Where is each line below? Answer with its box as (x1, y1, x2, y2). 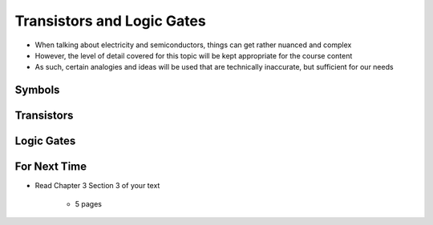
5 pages (75, 199, 102, 208)
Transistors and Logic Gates (14, 12, 206, 30)
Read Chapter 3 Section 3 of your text (34, 181, 160, 191)
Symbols (14, 83, 60, 97)
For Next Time (14, 160, 87, 174)
